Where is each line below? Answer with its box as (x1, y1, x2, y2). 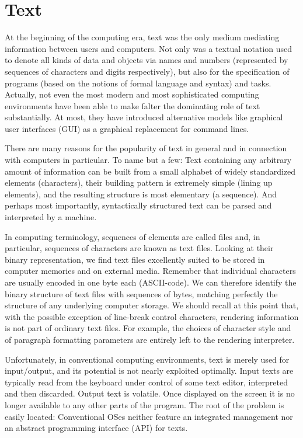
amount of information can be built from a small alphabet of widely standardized (5, 165, 296, 177)
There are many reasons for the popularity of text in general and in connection (5, 142, 287, 154)
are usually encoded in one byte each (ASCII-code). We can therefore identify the (5, 276, 297, 288)
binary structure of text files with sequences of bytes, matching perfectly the (5, 287, 278, 300)
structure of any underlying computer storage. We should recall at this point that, (5, 299, 299, 311)
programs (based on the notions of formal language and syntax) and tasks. (5, 77, 271, 89)
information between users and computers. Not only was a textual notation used (5, 42, 292, 54)
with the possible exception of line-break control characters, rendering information (5, 310, 299, 322)
